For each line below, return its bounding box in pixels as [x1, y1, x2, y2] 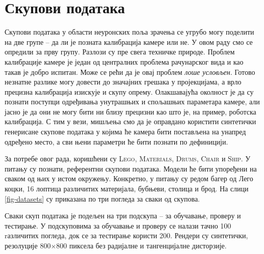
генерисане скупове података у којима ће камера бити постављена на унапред [5, 126, 246, 137]
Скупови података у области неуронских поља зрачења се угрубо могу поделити [5, 26, 254, 37]
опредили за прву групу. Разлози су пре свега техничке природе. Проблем [5, 46, 235, 57]
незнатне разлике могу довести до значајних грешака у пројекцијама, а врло [5, 76, 242, 87]
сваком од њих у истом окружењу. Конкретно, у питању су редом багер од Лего [5, 173, 253, 184]
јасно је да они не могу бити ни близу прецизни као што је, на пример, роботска [5, 106, 256, 117]
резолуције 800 [5, 240, 51, 250]
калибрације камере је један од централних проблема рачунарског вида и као [5, 56, 244, 67]
